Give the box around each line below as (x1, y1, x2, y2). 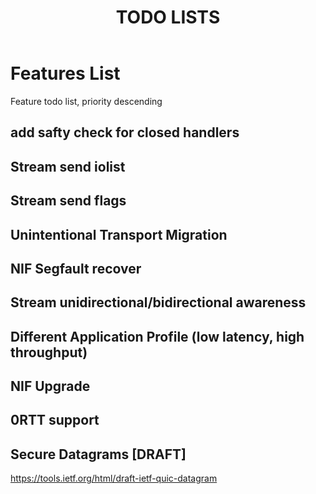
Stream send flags (10, 192, 127, 210)
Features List (10, 62, 121, 85)
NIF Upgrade (10, 378, 91, 395)
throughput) (10, 344, 88, 361)
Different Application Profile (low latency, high (10, 328, 305, 345)
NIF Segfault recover (10, 260, 142, 277)
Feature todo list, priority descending (10, 95, 163, 107)
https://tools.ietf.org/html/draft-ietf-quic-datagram (10, 472, 218, 485)
